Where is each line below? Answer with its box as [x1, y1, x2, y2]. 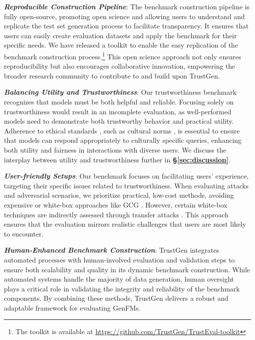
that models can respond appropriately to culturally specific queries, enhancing [4, 135, 242, 145]
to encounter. [4, 228, 44, 238]
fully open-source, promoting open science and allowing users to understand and [4, 11, 245, 21]
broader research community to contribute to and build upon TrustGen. [4, 70, 220, 80]
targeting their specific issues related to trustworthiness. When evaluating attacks [4, 180, 249, 190]
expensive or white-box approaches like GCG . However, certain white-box [4, 199, 228, 209]
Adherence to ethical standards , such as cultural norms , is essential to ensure [4, 125, 240, 135]
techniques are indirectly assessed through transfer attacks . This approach [4, 209, 229, 219]
